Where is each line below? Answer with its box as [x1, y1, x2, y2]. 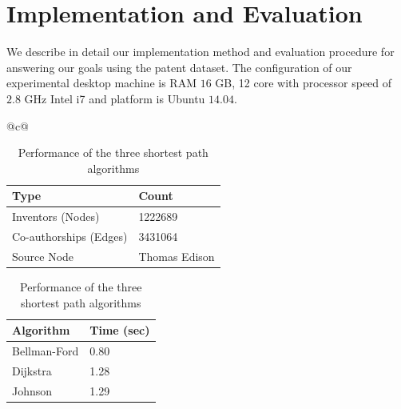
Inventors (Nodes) [12, 208, 100, 225]
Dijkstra [12, 362, 52, 379]
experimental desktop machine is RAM [6, 74, 197, 91]
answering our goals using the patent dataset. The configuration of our [6, 58, 352, 75]
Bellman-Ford [12, 342, 79, 359]
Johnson [12, 382, 53, 399]
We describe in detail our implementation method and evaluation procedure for [6, 43, 395, 60]
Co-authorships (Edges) [12, 227, 128, 244]
